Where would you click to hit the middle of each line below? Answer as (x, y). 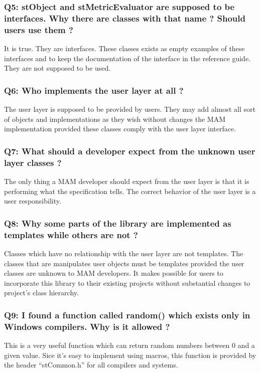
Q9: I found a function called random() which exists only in (127, 315)
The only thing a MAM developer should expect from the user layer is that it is (127, 181)
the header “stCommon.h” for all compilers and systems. (91, 365)
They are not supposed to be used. (57, 68)
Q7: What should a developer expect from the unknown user (130, 151)
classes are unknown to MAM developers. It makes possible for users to (114, 273)
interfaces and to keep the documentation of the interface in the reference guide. (127, 58)
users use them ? (39, 29)
